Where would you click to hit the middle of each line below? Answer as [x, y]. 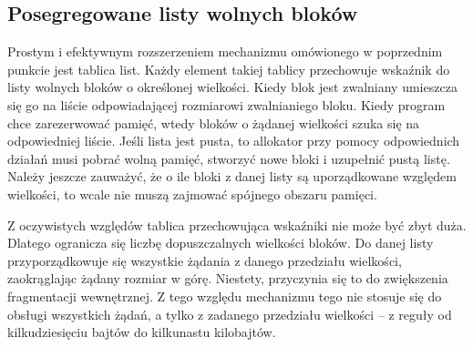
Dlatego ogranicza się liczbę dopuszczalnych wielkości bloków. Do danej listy [221, 243]
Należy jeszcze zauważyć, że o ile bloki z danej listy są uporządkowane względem [232, 176]
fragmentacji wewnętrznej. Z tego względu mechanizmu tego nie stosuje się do [225, 296]
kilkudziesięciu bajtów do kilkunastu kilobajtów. [142, 332]
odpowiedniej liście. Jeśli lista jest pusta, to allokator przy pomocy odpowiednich [234, 141]
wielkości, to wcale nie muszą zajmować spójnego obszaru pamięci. [192, 194]
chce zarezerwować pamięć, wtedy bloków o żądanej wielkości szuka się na [214, 122]
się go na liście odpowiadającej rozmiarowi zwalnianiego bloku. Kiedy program [226, 104]
